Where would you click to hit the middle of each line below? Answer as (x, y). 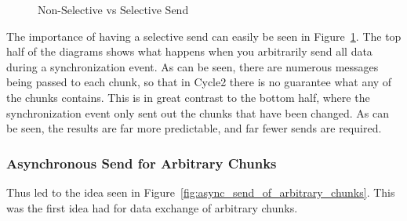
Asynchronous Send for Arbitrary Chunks (142, 163)
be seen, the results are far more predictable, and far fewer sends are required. (194, 128)
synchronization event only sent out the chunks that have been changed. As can (198, 112)
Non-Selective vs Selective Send (113, 9)
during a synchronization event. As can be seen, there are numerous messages (193, 66)
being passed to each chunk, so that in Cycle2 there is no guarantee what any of (199, 82)
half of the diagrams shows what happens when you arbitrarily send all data (189, 51)
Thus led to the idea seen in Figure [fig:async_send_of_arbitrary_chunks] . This (201, 192)
